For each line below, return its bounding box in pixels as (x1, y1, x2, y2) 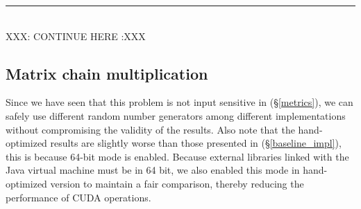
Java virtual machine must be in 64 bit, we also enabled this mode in (6, 163, 300, 177)
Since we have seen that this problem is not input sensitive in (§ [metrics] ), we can (6, 95, 353, 109)
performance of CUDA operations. (6, 190, 151, 204)
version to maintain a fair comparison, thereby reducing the (50, 176, 304, 190)
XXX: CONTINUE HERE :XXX (6, 28, 146, 43)
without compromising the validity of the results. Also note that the (6, 122, 295, 136)
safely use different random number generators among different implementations (6, 108, 346, 122)
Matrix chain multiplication (6, 62, 208, 84)
